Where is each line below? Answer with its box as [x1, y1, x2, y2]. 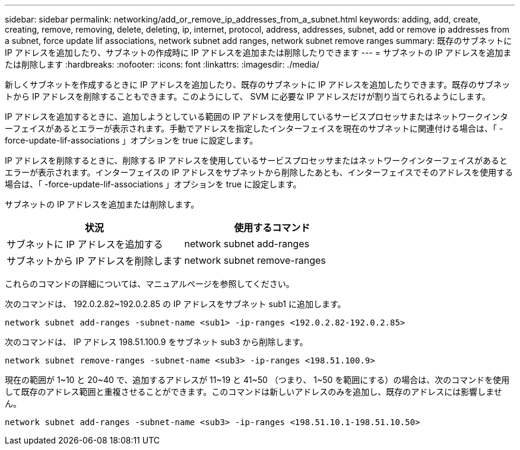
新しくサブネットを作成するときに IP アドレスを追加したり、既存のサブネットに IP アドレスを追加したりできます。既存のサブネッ [5, 79, 511, 90]
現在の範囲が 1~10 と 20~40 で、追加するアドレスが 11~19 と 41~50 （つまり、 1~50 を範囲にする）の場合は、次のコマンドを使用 [5, 375, 510, 385]
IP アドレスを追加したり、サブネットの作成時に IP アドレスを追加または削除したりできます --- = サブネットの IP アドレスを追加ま [5, 47, 512, 58]
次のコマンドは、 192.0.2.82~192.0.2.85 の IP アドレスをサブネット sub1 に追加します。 [5, 299, 346, 309]
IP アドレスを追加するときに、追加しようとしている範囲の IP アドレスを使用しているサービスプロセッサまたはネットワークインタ [5, 111, 508, 122]
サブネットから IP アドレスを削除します [7, 255, 182, 267]
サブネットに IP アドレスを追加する [7, 238, 163, 250]
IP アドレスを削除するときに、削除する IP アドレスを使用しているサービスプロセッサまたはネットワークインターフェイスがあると [5, 155, 508, 165]
